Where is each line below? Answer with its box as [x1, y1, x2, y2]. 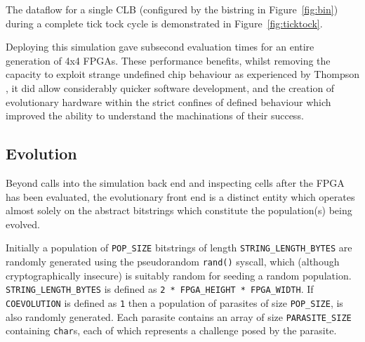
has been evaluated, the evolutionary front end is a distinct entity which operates [6, 189, 355, 204]
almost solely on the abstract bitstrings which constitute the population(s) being [6, 203, 352, 218]
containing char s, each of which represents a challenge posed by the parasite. [6, 323, 337, 338]
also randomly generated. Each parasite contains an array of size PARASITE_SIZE [6, 309, 352, 324]
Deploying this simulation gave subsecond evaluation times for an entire [6, 39, 314, 54]
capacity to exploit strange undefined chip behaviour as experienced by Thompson [6, 67, 359, 81]
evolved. [6, 216, 40, 231]
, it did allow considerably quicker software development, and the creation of [6, 80, 335, 95]
